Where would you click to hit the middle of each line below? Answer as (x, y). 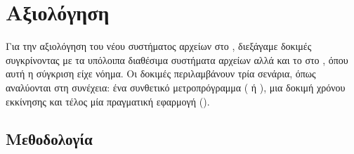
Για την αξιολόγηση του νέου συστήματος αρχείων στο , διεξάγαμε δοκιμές (159, 46)
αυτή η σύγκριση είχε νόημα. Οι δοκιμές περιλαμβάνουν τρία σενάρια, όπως (161, 73)
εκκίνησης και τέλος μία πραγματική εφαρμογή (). (108, 101)
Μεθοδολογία (49, 139)
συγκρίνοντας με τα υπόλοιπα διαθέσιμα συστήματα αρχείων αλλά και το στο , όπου (177, 59)
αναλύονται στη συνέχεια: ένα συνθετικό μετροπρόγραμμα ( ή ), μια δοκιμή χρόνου (176, 87)
